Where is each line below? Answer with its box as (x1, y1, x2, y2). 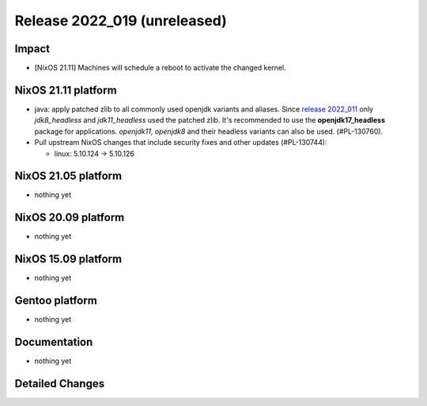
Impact (14, 42, 51, 55)
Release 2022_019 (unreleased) (14, 12, 227, 29)
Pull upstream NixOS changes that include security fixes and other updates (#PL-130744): (34, 138, 327, 147)
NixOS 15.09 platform (14, 252, 123, 266)
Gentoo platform (14, 294, 98, 308)
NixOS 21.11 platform (14, 83, 118, 97)
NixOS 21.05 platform (14, 169, 123, 183)
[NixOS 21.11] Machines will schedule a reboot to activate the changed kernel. (34, 63, 286, 73)
